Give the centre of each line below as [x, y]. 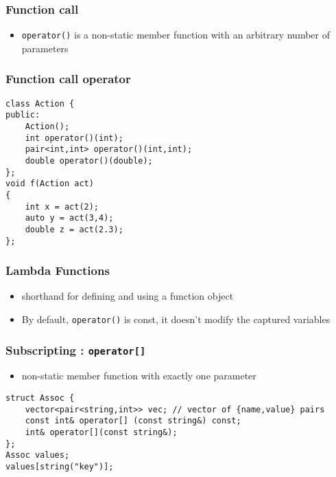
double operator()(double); [89, 160]
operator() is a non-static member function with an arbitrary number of [176, 35]
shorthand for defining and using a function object [128, 296]
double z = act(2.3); [74, 229]
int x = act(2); [62, 207]
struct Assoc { [40, 398]
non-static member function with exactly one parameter [139, 376]
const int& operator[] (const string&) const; [133, 421]
